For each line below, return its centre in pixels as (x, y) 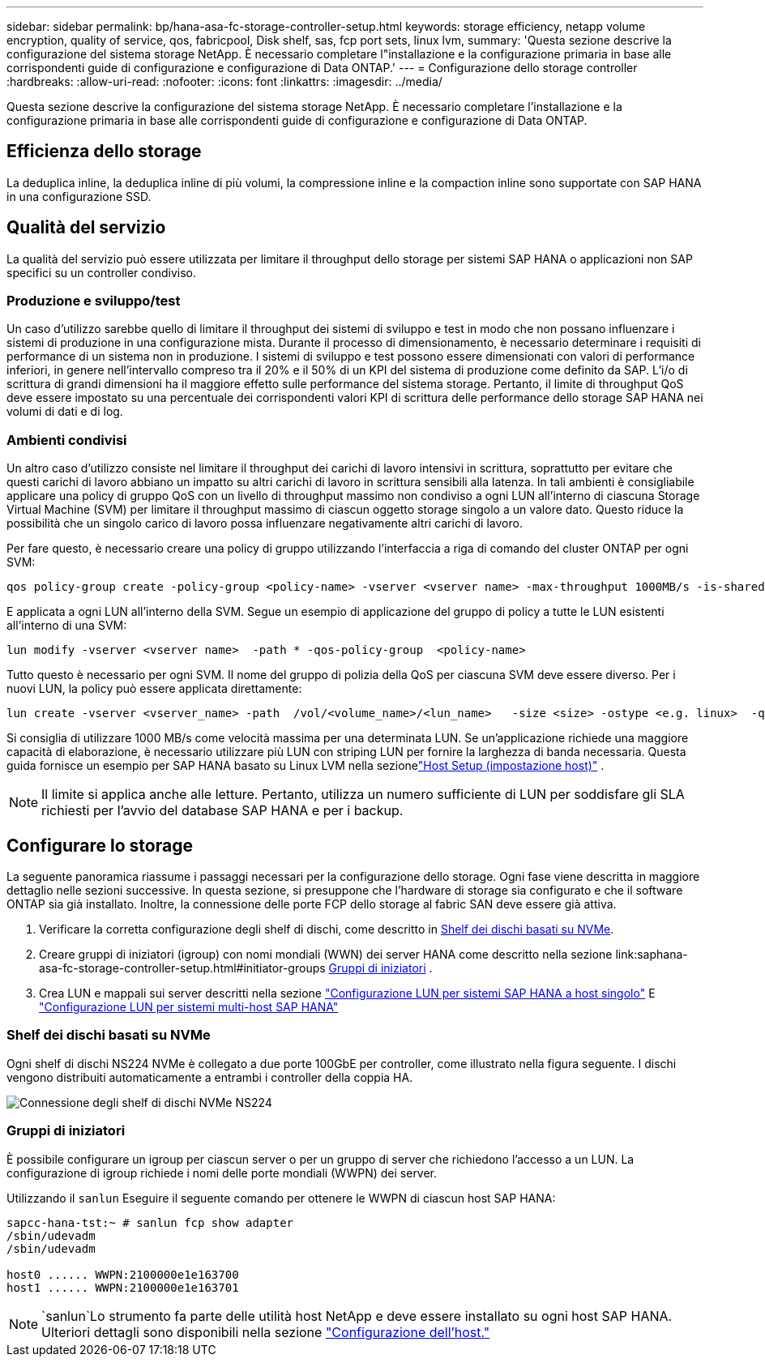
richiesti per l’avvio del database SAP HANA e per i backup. (222, 811)
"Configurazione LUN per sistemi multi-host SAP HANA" (189, 1007)
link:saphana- (652, 955)
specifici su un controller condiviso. (102, 272)
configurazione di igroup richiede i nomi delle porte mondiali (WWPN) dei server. (222, 1173)
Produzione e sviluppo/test (94, 301)
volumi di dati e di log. (65, 412)
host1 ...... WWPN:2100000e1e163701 (123, 1287)
